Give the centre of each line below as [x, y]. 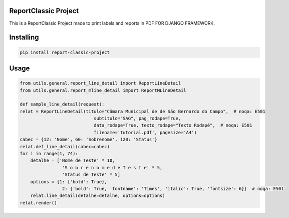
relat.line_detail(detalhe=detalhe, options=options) [98, 196]
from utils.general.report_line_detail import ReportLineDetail [100, 83]
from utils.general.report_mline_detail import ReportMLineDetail [103, 90]
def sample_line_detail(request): [62, 104]
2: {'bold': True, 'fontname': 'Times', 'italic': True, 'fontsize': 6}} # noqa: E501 [173, 189]
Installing [24, 37]
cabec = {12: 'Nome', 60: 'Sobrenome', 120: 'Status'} [88, 140]
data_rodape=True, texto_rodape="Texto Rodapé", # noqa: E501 [173, 125]
